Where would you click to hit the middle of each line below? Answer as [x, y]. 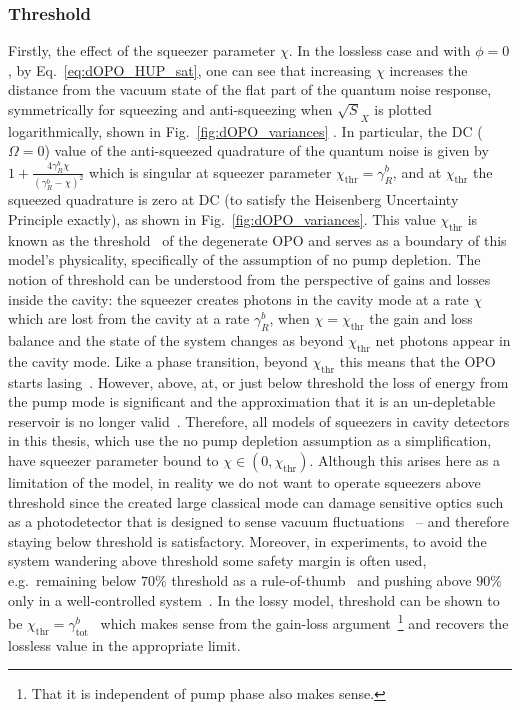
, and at [417, 171]
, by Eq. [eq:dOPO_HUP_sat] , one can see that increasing [190, 69]
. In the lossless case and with [379, 50]
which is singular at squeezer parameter [210, 171]
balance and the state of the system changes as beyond [176, 340]
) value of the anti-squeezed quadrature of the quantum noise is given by [266, 150]
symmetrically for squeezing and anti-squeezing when [170, 109]
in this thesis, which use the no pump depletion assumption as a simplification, [250, 440]
